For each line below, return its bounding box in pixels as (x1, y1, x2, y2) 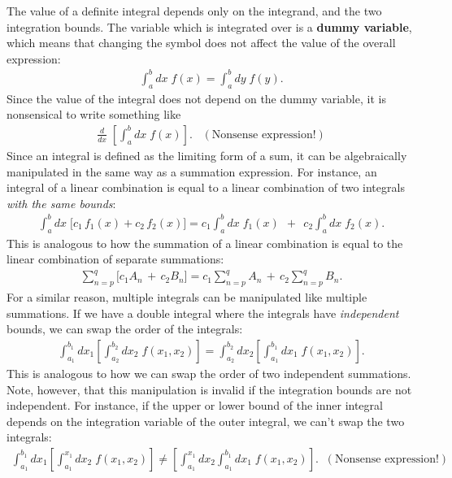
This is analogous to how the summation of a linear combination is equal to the (7, 234, 403, 251)
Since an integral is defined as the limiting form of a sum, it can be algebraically (7, 146, 407, 163)
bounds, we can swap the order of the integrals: (7, 320, 243, 337)
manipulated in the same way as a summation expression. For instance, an (7, 163, 377, 180)
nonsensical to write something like (7, 106, 181, 123)
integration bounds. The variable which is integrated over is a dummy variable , (7, 18, 412, 35)
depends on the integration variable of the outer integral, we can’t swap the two (7, 412, 405, 429)
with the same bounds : (7, 194, 116, 211)
